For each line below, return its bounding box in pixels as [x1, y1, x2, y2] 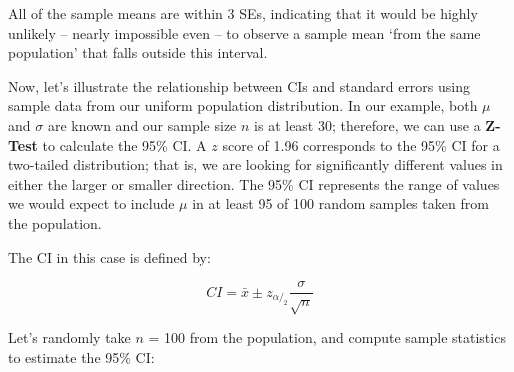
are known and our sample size [47, 114, 237, 135]
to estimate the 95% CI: [8, 346, 155, 367]
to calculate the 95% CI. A [42, 134, 207, 155]
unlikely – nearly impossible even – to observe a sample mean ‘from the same [8, 22, 481, 43]
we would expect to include [8, 193, 175, 214]
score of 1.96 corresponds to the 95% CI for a [222, 134, 500, 155]
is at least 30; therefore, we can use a [254, 114, 481, 135]
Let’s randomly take [8, 326, 131, 347]
